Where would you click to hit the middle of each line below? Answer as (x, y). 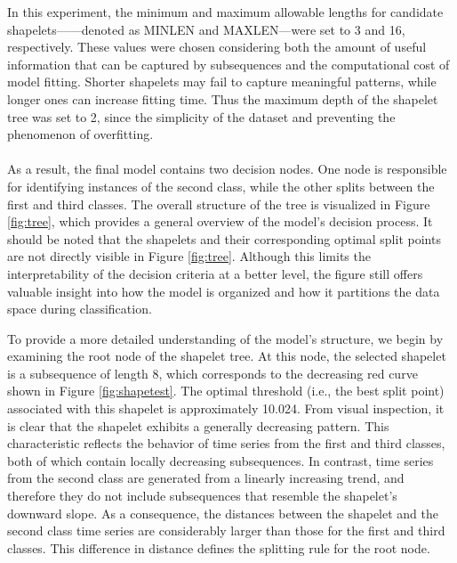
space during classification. (80, 309)
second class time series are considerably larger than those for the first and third (226, 530)
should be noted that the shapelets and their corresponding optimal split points (224, 238)
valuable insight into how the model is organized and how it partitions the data (224, 291)
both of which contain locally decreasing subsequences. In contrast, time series (220, 460)
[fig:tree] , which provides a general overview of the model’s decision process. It (220, 221)
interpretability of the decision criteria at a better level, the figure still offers (215, 273)
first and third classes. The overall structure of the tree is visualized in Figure (219, 204)
